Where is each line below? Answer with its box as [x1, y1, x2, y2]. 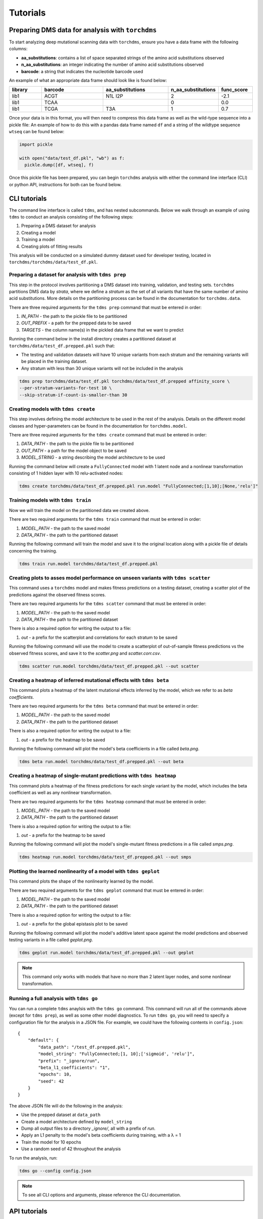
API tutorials [9, 1207, 48, 1215]
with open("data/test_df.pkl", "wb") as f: [19, 155, 125, 161]
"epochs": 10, [38, 1072, 72, 1077]
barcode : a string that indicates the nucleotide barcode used [21, 68, 143, 74]
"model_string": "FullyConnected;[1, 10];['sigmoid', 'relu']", [38, 1051, 195, 1057]
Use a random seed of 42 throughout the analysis [21, 1146, 121, 1152]
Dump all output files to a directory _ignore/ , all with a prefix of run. [21, 1125, 156, 1131]
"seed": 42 [38, 1078, 64, 1084]
